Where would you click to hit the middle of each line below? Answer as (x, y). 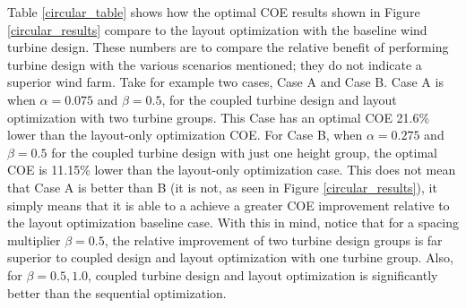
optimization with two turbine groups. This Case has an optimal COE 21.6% (219, 117)
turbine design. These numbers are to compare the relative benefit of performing (228, 47)
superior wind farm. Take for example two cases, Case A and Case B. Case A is (225, 82)
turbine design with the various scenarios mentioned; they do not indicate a (215, 64)
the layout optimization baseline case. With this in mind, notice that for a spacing (233, 222)
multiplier (34, 240)
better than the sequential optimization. (117, 292)
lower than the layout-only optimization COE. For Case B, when (185, 135)
